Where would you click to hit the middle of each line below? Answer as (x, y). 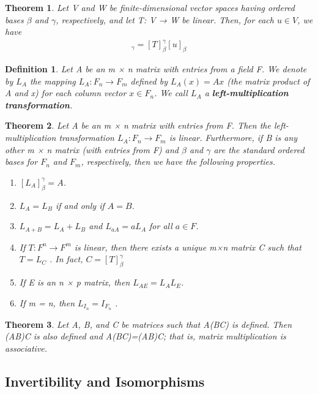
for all (161, 226)
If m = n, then (47, 302)
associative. (26, 348)
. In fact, (66, 259)
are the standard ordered (259, 149)
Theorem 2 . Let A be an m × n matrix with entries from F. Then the (138, 125)
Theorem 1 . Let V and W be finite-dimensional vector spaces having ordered (150, 7)
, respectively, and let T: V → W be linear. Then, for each (165, 19)
